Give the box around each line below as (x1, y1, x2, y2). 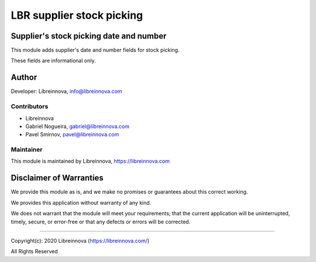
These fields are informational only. (11, 57, 96, 64)
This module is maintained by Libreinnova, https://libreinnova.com (11, 158, 170, 165)
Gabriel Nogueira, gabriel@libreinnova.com (25, 123, 130, 130)
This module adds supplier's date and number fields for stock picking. (11, 47, 180, 54)
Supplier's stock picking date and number (11, 31, 167, 41)
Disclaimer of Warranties (11, 173, 104, 183)
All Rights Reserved (11, 248, 58, 255)
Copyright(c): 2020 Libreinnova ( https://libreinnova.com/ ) (11, 237, 150, 244)
